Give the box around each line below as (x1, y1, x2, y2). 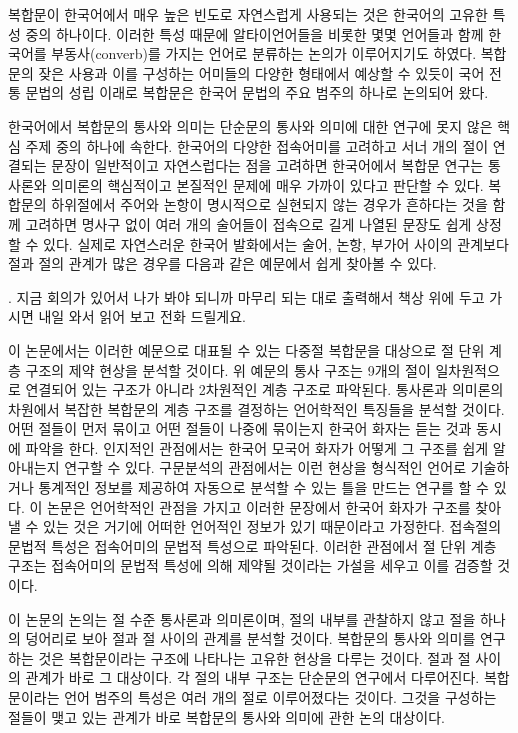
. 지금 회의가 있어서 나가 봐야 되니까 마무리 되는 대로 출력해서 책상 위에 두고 (8, 286, 485, 307)
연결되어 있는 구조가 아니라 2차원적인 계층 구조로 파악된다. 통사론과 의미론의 (25, 379, 504, 400)
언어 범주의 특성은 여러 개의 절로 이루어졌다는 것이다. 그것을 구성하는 (64, 687, 497, 707)
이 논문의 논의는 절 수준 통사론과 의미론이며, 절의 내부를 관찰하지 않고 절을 (8, 608, 476, 629)
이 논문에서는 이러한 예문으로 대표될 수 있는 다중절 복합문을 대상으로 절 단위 (8, 339, 485, 360)
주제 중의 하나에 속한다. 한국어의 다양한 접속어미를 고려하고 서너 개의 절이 (25, 135, 489, 156)
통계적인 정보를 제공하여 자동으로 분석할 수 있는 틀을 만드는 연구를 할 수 (38, 477, 489, 498)
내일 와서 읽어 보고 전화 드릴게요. (38, 306, 246, 327)
